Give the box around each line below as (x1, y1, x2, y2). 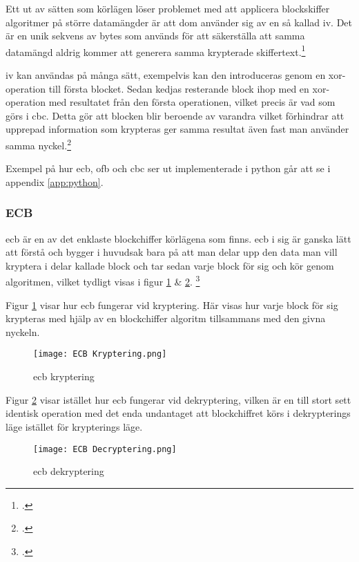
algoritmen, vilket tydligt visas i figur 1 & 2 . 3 (6, 272, 200, 289)
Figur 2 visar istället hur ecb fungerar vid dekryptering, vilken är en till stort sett (6, 392, 351, 406)
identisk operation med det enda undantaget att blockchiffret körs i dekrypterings (6, 406, 351, 420)
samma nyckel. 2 (6, 136, 71, 152)
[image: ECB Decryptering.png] (33, 444, 177, 454)
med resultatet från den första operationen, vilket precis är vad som (48, 95, 336, 109)
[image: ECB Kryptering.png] (33, 349, 167, 359)
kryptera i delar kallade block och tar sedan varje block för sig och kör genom (6, 258, 334, 272)
